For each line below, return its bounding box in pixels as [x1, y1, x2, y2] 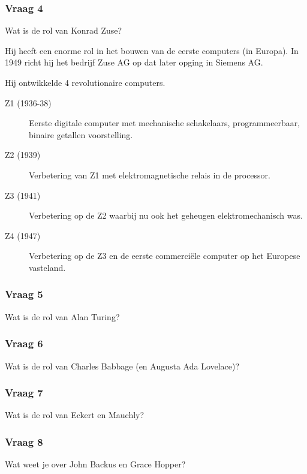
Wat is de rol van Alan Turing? [5, 310, 120, 323]
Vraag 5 [5, 287, 43, 302]
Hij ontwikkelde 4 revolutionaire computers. [5, 76, 165, 88]
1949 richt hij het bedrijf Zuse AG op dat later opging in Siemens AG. [5, 56, 263, 68]
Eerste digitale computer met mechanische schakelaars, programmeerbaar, [29, 117, 300, 129]
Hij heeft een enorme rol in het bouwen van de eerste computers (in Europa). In [5, 44, 299, 56]
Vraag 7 [5, 385, 43, 400]
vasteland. [29, 261, 66, 273]
